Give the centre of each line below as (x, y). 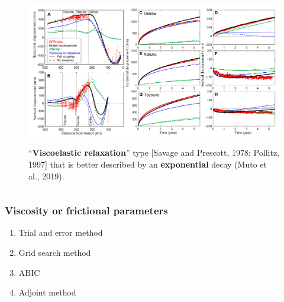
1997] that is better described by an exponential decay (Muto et (148, 164)
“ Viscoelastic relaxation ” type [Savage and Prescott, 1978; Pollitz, (154, 152)
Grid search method (55, 252)
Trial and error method (61, 232)
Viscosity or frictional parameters (86, 211)
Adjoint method (47, 292)
